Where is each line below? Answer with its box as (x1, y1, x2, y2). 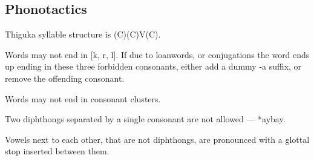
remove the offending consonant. (5, 71, 125, 84)
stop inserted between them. (5, 145, 110, 157)
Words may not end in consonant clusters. (5, 92, 161, 105)
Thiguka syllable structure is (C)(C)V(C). (5, 28, 161, 41)
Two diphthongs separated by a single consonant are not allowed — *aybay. (5, 113, 286, 125)
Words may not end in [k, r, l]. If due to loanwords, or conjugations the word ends (5, 48, 310, 61)
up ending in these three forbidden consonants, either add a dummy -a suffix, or (5, 60, 302, 73)
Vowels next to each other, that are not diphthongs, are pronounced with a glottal (5, 133, 310, 145)
